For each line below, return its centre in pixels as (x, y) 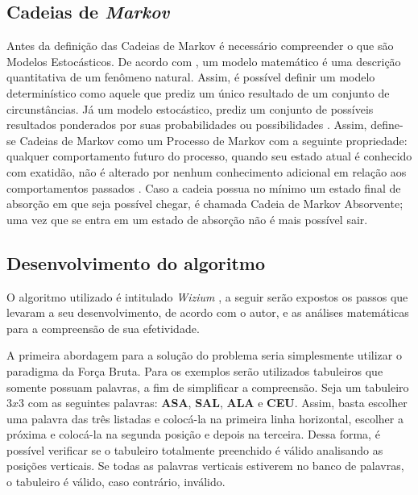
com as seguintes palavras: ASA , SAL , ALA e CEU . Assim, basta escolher (217, 403)
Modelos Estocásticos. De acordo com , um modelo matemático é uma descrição (204, 61)
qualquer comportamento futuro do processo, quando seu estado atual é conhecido (209, 156)
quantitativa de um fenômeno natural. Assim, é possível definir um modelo (191, 77)
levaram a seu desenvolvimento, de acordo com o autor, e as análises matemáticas (208, 312)
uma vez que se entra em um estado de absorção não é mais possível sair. (187, 219)
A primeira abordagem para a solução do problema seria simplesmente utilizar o (204, 355)
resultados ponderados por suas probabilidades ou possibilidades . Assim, (187, 125)
